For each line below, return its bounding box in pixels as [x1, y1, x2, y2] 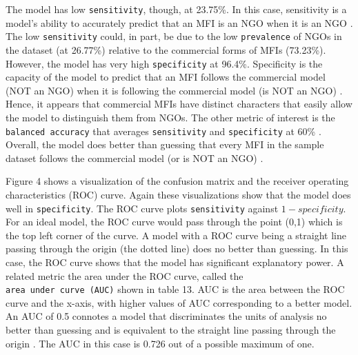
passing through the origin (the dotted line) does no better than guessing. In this [6, 241, 348, 256]
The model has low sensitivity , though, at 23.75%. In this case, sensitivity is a [6, 2, 347, 16]
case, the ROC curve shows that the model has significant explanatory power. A [6, 255, 344, 269]
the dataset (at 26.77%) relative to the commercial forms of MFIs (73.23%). [6, 42, 326, 57]
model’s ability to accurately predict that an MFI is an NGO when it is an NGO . [6, 15, 353, 30]
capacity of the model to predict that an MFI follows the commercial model [6, 70, 326, 84]
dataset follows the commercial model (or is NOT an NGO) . [6, 150, 263, 165]
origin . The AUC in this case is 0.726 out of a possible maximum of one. [6, 336, 315, 350]
